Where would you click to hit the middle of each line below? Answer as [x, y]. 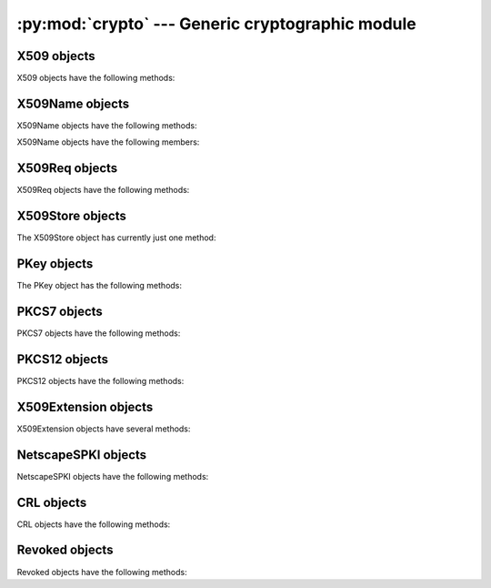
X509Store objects [71, 216]
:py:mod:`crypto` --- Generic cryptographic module [217, 24]
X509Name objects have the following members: [108, 142]
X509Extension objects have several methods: [104, 429]
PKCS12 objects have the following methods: [100, 380]
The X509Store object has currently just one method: [116, 238]
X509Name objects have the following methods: [107, 125]
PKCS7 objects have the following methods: [99, 333]
